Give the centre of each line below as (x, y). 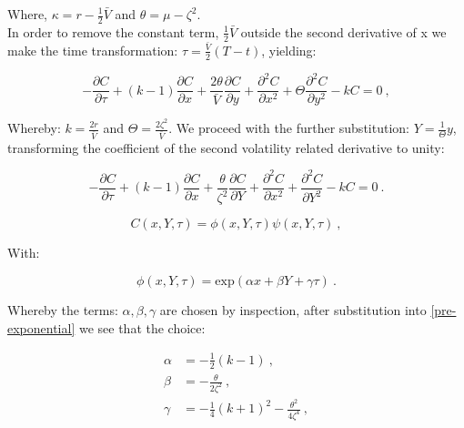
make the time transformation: (93, 50)
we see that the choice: (142, 327)
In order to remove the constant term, (113, 31)
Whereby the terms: (63, 309)
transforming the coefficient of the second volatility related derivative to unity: (226, 147)
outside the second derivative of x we (343, 31)
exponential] (41, 327)
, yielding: (289, 50)
